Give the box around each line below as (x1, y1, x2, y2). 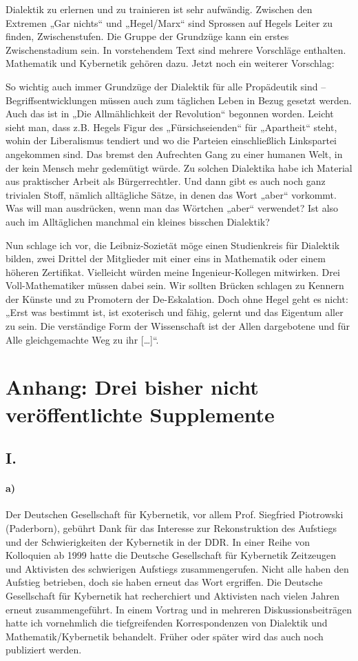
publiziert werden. (6, 642, 82, 657)
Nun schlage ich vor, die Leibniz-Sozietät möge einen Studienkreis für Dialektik (6, 237, 340, 252)
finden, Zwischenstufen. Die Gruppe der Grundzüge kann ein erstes (6, 29, 289, 43)
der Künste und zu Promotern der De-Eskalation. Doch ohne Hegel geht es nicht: (6, 291, 348, 306)
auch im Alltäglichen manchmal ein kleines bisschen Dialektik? (6, 214, 270, 228)
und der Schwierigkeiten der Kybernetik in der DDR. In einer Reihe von (6, 534, 310, 549)
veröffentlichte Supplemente (6, 399, 275, 428)
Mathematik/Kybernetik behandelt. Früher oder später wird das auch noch (6, 629, 324, 643)
